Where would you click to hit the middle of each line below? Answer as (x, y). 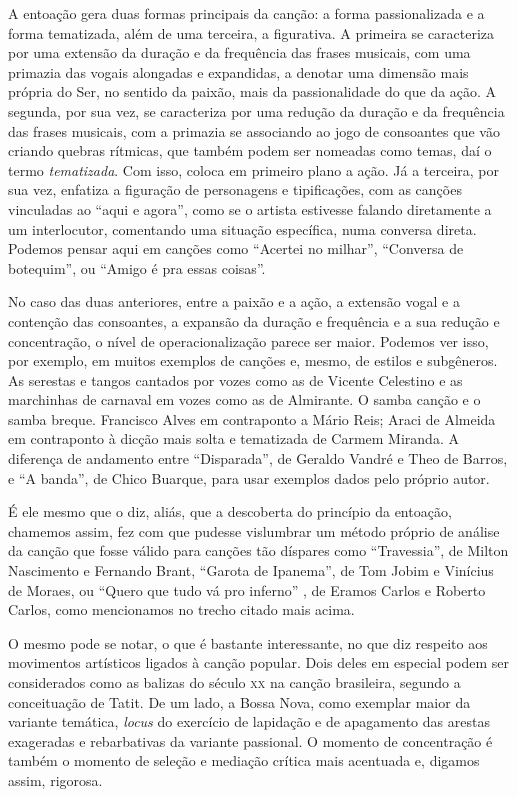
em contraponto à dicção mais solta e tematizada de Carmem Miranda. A (233, 438)
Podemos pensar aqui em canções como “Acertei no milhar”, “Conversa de (236, 248)
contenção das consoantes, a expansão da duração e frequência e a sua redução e (254, 320)
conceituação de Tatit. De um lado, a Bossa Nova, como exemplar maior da (239, 701)
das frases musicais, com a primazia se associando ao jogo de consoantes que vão (254, 130)
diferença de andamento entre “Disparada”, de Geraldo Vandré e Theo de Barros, (258, 458)
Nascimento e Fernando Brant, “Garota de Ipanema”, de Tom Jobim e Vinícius (251, 570)
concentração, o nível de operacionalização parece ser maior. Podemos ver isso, (248, 340)
